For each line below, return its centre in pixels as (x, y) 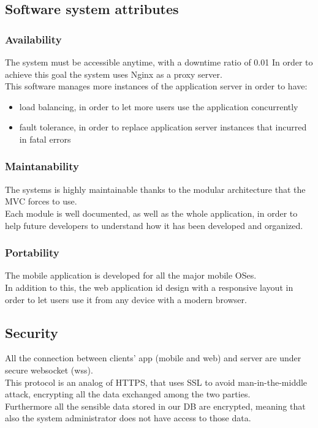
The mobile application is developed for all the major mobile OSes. (131, 275)
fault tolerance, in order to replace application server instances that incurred (163, 127)
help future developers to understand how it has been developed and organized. (154, 225)
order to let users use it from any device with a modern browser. (126, 299)
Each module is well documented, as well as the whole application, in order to (151, 213)
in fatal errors (45, 139)
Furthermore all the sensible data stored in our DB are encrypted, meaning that (155, 406)
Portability (32, 253)
